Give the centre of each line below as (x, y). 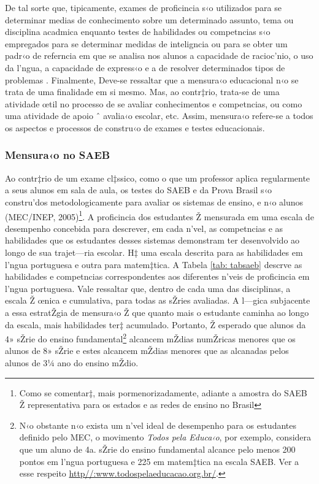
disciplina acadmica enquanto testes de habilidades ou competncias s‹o (138, 32)
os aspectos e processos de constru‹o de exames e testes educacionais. (135, 127)
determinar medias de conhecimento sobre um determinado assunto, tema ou (149, 19)
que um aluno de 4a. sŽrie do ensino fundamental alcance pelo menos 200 (157, 449)
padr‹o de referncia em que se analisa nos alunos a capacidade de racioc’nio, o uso (159, 56)
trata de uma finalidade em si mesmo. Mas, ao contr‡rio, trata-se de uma (142, 92)
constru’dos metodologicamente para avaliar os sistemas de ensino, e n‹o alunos (154, 202)
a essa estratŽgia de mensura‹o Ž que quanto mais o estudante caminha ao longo (157, 312)
